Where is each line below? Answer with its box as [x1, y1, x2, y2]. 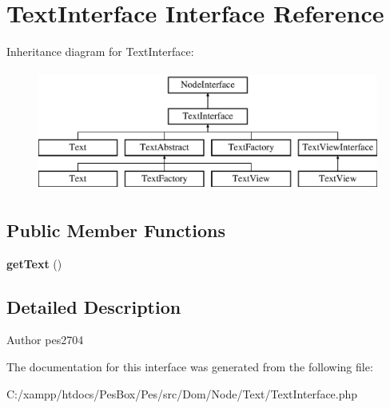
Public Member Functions [6, 217, 225, 242]
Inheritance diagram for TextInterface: [6, 43, 194, 60]
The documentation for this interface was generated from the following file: [6, 358, 373, 375]
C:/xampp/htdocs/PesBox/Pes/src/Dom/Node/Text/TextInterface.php [6, 385, 358, 402]
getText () [6, 255, 62, 271]
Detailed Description [6, 294, 181, 319]
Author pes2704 [6, 331, 84, 348]
